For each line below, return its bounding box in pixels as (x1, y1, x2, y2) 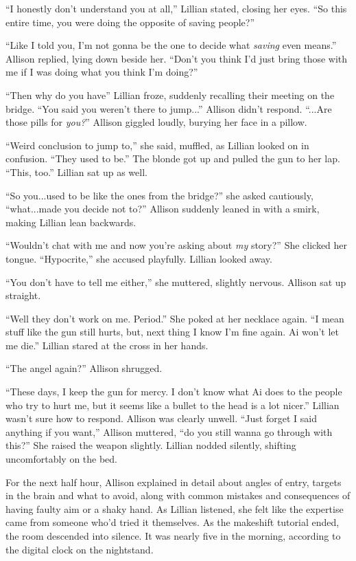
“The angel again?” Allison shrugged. (5, 361, 163, 375)
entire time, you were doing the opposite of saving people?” (5, 14, 255, 29)
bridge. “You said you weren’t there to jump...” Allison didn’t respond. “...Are (5, 101, 332, 115)
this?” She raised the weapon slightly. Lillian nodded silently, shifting (5, 438, 296, 452)
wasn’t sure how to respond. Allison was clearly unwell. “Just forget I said (5, 411, 317, 426)
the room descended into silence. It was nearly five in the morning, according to (5, 529, 341, 542)
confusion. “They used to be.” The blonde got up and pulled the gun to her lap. (5, 151, 340, 166)
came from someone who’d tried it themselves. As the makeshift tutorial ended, (5, 515, 340, 529)
